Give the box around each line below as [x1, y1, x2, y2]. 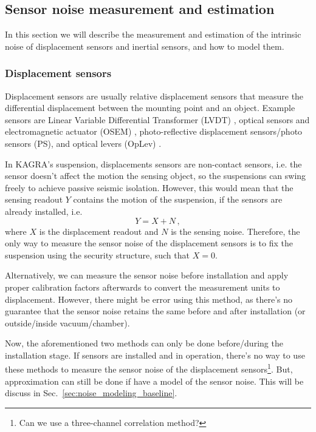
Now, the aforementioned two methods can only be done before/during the [5, 337, 283, 349]
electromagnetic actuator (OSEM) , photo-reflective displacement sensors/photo [5, 125, 303, 138]
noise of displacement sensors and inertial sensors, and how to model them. [5, 39, 284, 52]
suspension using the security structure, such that [5, 248, 190, 261]
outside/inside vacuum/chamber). [5, 316, 130, 329]
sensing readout [5, 193, 63, 206]
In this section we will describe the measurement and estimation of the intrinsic [5, 28, 301, 41]
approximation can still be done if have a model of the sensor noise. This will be [5, 374, 304, 387]
